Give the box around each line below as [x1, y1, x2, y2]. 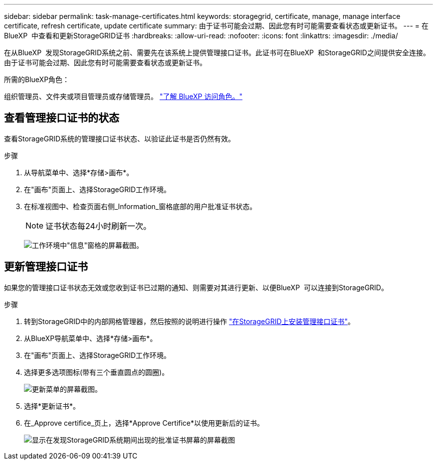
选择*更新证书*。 [24, 401, 80, 410]
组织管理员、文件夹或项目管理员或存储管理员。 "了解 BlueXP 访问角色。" [4, 92, 242, 101]
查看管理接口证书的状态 [4, 112, 119, 124]
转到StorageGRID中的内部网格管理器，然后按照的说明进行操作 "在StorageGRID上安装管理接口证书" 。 [24, 317, 355, 326]
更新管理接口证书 [4, 260, 88, 273]
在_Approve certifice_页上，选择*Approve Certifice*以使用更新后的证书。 [24, 418, 264, 427]
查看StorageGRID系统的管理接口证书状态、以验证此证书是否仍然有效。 [4, 134, 235, 143]
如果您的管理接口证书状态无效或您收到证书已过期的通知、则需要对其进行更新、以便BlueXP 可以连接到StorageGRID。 [4, 283, 388, 292]
